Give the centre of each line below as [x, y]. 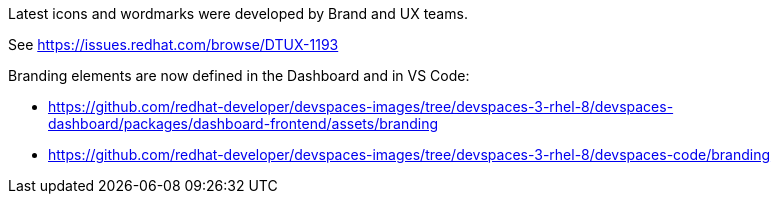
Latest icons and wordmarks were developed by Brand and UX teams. [238, 13]
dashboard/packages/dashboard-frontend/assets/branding [243, 123]
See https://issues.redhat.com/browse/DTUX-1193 [173, 44]
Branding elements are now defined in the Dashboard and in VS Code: [239, 75]
